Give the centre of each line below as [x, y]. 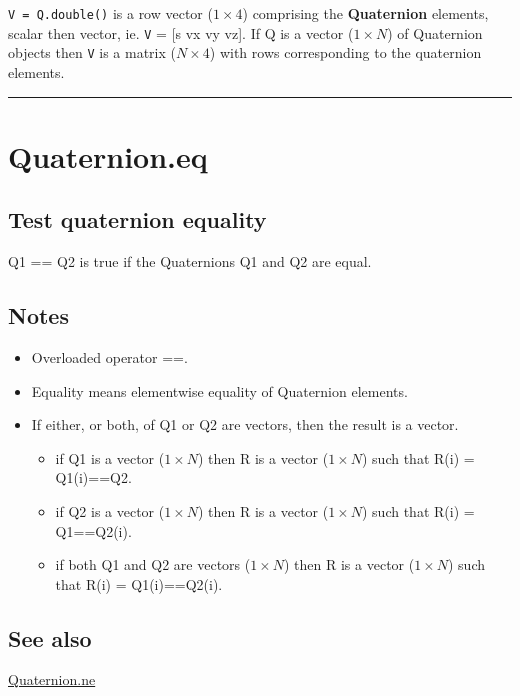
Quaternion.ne [52, 679]
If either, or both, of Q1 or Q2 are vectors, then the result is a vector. [245, 424]
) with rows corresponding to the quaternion [345, 52]
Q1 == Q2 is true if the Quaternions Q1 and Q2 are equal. [190, 261]
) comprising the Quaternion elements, [365, 13]
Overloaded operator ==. [109, 356]
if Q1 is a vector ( [110, 457]
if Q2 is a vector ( [110, 510]
